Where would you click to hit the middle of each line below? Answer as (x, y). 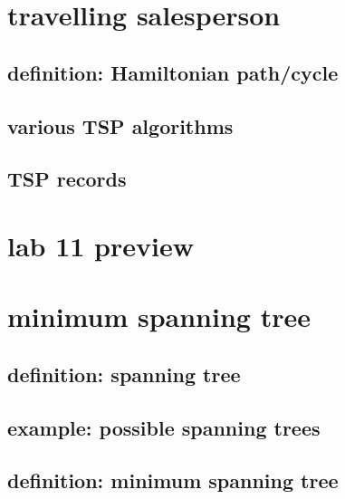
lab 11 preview (101, 245)
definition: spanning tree (124, 374)
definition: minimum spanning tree (173, 480)
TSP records (67, 179)
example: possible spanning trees (164, 427)
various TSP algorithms (120, 125)
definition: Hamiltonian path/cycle (173, 72)
